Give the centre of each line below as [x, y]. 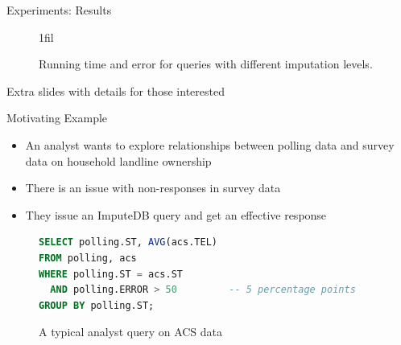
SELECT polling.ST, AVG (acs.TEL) [128, 242]
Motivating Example [57, 118]
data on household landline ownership [118, 160]
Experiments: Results [59, 10]
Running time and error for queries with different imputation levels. [206, 64]
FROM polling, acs [88, 258]
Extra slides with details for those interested [116, 90]
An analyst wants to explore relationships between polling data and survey [210, 144]
